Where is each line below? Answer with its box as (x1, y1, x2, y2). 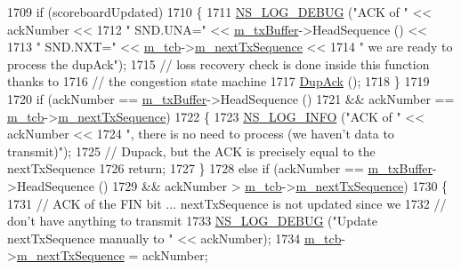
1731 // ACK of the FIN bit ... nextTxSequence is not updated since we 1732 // (7, 194, 447, 212)
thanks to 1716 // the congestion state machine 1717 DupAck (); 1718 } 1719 (7, 72, 430, 91)
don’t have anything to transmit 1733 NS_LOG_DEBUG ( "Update (7, 211, 377, 230)
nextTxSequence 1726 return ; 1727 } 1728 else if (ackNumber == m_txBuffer (7, 159, 433, 178)
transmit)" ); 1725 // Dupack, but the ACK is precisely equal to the (7, 141, 376, 160)
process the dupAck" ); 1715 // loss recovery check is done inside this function (7, 54, 430, 73)
